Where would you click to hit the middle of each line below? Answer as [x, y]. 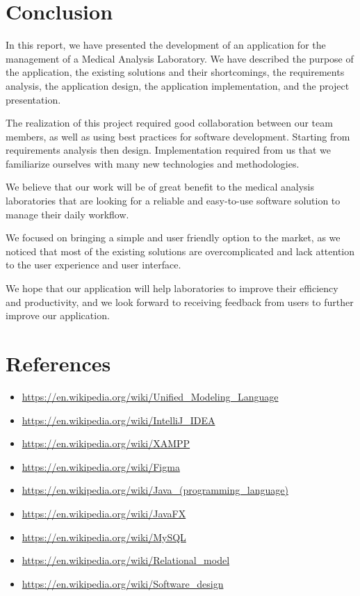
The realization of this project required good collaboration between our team [169, 123]
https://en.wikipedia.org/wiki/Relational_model [126, 560]
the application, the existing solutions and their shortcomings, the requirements [175, 72]
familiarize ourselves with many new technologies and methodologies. [153, 163]
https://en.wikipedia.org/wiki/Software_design [123, 583]
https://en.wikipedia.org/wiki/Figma [101, 466]
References [58, 363]
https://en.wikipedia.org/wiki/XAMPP [106, 443]
